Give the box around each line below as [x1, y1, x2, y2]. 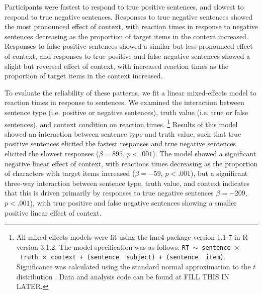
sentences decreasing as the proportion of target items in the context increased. [5, 31, 248, 41]
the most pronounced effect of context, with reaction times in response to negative [5, 21, 258, 32]
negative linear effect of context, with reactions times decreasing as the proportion [5, 158, 258, 168]
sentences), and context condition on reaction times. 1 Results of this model [5, 117, 238, 129]
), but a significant [191, 168, 248, 178]
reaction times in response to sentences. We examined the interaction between [5, 97, 244, 108]
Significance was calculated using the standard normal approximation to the [16, 261, 251, 272]
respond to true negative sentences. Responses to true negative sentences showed [5, 11, 253, 22]
